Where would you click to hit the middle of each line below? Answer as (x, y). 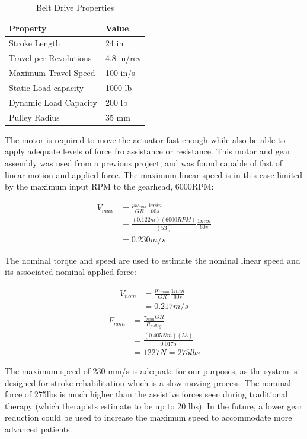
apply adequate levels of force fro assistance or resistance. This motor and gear (148, 151)
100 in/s (120, 73)
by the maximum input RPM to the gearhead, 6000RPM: (109, 186)
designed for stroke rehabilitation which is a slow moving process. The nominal (148, 382)
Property (28, 28)
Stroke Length (35, 43)
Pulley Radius (34, 117)
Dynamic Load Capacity (53, 102)
